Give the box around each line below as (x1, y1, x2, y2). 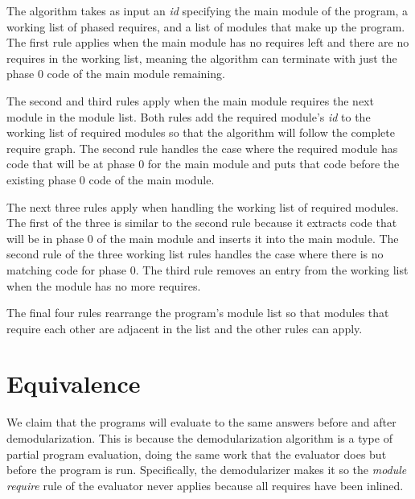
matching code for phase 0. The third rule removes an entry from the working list (6, 261, 409, 278)
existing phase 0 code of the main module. (6, 171, 215, 188)
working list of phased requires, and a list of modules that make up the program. (6, 18, 405, 35)
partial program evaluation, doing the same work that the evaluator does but (6, 445, 387, 462)
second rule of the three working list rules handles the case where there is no (6, 245, 384, 262)
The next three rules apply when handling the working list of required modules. (6, 198, 399, 215)
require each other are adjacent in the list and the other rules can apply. (6, 320, 363, 336)
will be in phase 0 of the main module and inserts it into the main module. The (6, 229, 399, 246)
